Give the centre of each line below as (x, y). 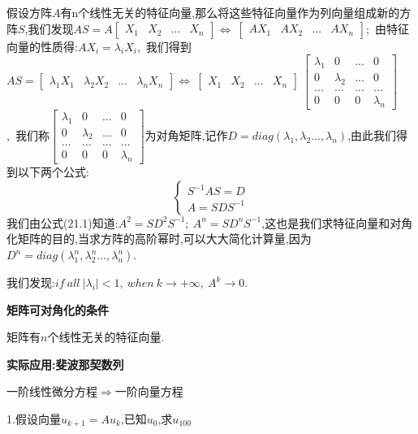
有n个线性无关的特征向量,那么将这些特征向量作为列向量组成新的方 (236, 12)
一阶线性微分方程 (52, 391)
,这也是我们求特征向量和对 (332, 222)
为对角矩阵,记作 (186, 135)
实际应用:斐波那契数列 (65, 364)
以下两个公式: (53, 172)
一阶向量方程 (149, 391)
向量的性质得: (42, 46)
